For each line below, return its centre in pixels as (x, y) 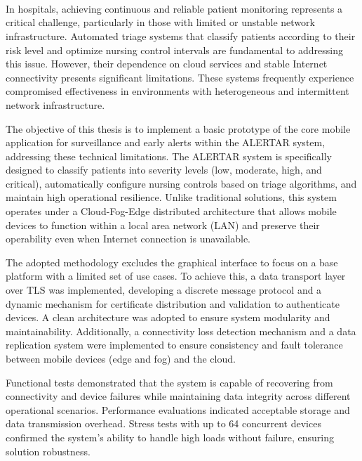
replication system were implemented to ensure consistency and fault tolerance (174, 345)
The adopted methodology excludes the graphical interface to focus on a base (172, 262)
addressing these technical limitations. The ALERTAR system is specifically (169, 156)
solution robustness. (48, 451)
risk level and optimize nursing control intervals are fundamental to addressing (174, 50)
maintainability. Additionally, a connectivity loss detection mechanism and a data (181, 331)
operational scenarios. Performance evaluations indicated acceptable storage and (178, 409)
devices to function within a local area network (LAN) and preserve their (163, 225)
